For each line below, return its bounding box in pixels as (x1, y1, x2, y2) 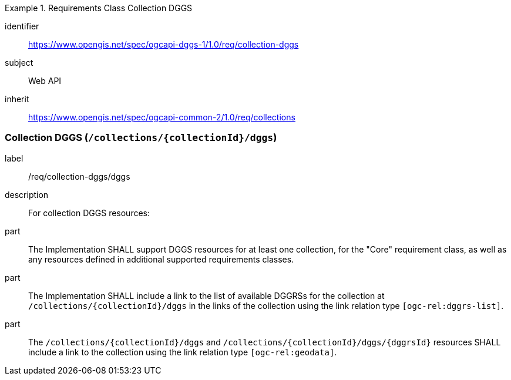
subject (5, 58, 33, 68)
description (5, 189, 49, 200)
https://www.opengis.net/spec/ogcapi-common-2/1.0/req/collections (28, 112, 295, 122)
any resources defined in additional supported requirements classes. (28, 254, 294, 264)
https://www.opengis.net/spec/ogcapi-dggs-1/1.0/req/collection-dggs (28, 39, 299, 49)
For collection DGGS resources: (28, 207, 150, 218)
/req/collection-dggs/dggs (28, 171, 130, 181)
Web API (28, 76, 62, 86)
